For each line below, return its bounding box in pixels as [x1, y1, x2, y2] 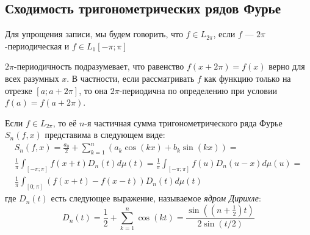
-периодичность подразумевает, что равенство [13, 60, 184, 73]
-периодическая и [5, 39, 70, 52]
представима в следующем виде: [45, 128, 165, 141]
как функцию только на [204, 71, 291, 84]
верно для [269, 60, 305, 73]
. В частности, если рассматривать [67, 71, 195, 84]
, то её [52, 116, 77, 129]
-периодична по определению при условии [119, 84, 277, 96]
